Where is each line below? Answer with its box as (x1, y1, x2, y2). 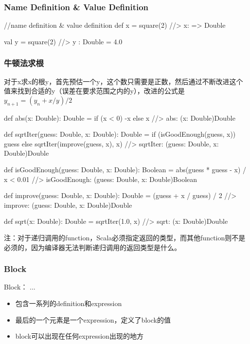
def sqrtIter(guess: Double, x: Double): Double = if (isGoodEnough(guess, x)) (4, 129, 236, 139)
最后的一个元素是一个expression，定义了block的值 (15, 314, 171, 325)
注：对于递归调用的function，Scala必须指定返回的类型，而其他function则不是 (4, 232, 246, 242)
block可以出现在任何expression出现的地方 (15, 331, 143, 341)
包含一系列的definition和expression (15, 298, 122, 308)
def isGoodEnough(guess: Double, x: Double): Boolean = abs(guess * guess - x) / (4, 164, 247, 174)
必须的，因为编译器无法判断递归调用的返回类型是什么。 (4, 242, 181, 252)
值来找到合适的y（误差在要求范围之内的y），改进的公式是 (4, 86, 185, 96)
